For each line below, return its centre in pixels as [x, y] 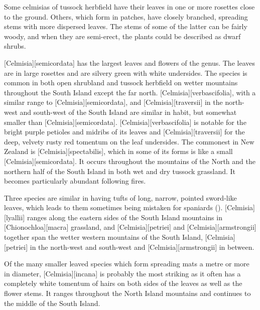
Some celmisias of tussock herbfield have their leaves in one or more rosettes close [129, 7]
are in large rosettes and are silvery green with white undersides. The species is [126, 72]
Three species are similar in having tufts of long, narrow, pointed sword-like [120, 197]
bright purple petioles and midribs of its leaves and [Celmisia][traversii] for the [124, 132]
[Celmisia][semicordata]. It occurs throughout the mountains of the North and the [130, 161]
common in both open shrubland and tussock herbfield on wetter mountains [121, 83]
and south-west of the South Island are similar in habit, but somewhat [128, 112]
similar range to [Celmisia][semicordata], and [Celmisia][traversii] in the [113, 102]
